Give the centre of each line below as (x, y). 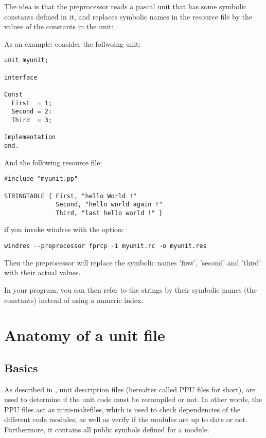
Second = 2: (32, 112)
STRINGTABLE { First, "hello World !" (70, 196)
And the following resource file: (53, 162)
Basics (21, 367)
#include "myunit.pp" (41, 179)
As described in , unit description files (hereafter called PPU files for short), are (130, 389)
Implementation (30, 137)
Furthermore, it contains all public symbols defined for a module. (107, 430)
